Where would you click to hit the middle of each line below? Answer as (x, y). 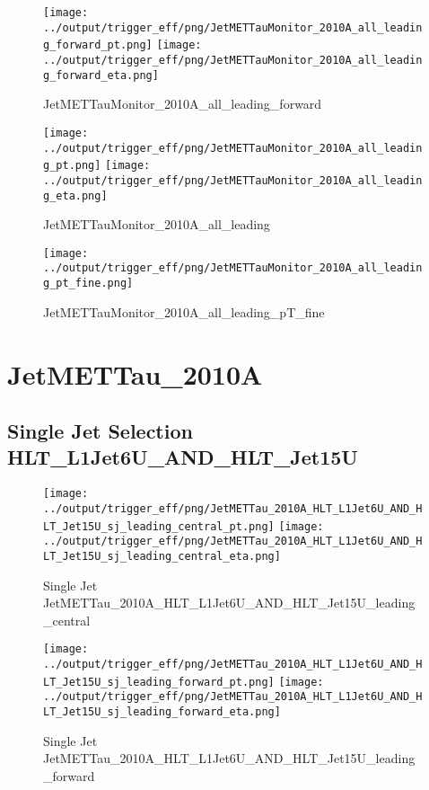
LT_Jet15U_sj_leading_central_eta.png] (162, 556)
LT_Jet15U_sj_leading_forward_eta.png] (162, 711)
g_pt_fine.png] (88, 284)
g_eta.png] (75, 195)
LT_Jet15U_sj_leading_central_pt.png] (159, 526)
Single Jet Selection (100, 431)
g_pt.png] (72, 166)
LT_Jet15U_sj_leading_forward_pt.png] (159, 682)
